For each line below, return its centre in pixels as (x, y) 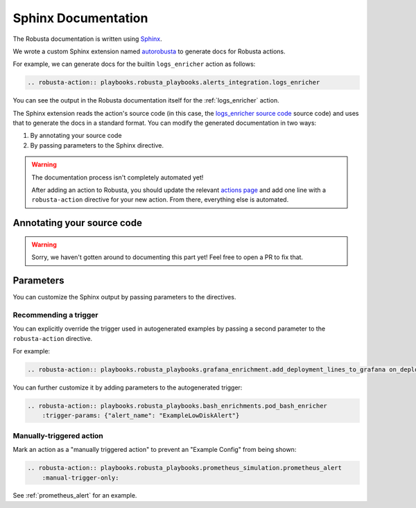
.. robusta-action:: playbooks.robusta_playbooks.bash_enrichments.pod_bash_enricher (177, 406)
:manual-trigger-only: (80, 478)
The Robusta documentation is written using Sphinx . (87, 39)
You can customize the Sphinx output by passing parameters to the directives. (124, 297)
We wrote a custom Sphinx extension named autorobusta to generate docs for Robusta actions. (149, 51)
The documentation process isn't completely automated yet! (118, 177)
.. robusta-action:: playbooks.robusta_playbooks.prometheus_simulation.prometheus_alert (185, 468)
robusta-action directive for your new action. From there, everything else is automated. (160, 200)
